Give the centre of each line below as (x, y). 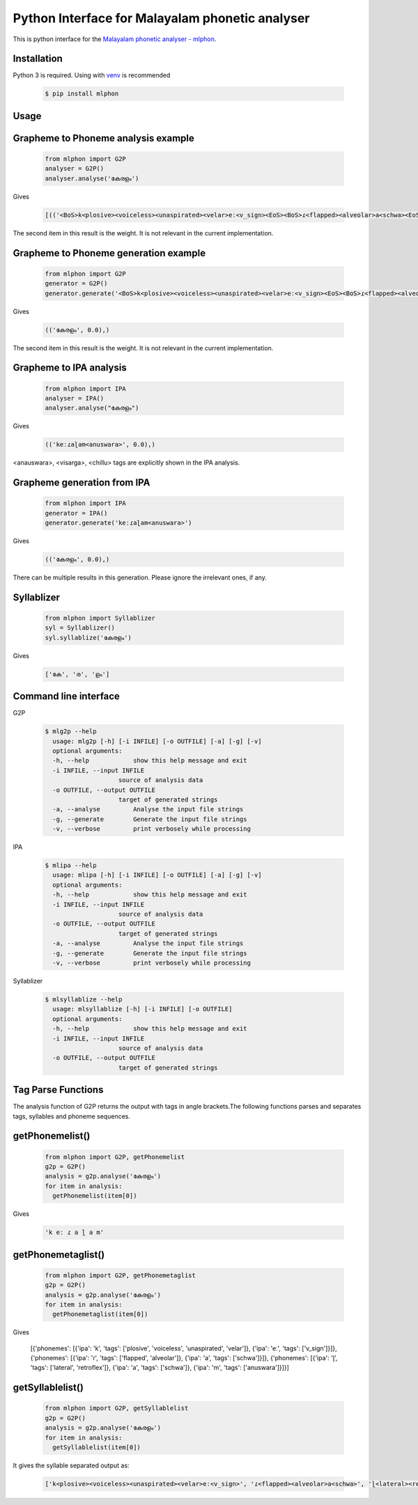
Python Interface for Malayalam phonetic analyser (161, 18)
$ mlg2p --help (71, 732)
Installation (38, 59)
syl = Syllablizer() (80, 628)
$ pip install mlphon (82, 94)
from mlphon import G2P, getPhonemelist (115, 1157)
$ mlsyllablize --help (84, 999)
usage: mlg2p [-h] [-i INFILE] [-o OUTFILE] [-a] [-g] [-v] (157, 741)
